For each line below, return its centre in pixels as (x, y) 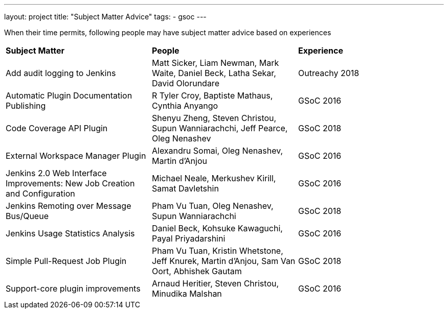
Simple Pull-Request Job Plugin (66, 261)
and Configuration (40, 194)
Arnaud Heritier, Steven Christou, (215, 283)
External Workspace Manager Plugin (76, 156)
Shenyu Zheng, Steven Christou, (214, 118)
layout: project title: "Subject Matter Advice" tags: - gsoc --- (105, 17)
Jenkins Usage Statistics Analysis (70, 233)
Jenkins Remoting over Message (69, 206)
